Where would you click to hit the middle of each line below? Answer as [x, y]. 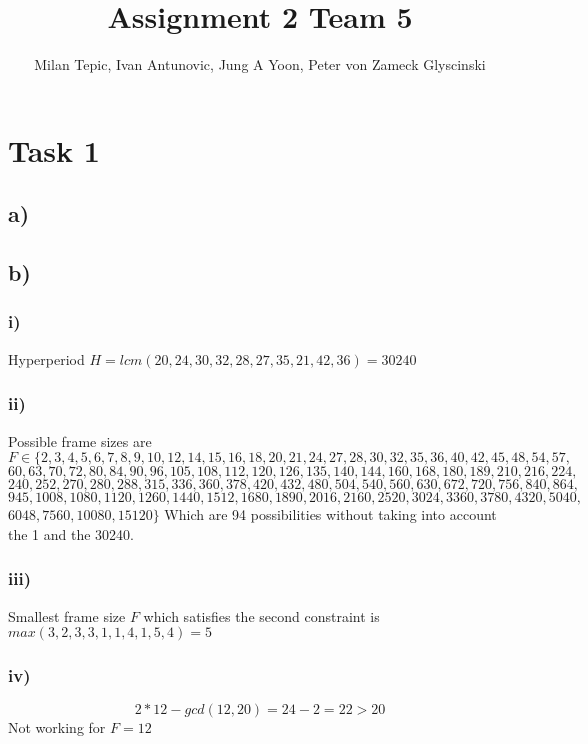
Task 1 [54, 149]
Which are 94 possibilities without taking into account [330, 514]
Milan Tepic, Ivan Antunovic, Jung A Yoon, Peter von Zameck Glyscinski [260, 64]
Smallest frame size [67, 615]
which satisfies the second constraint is [261, 615]
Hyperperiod [46, 358]
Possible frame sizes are [80, 440]
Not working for [57, 727]
